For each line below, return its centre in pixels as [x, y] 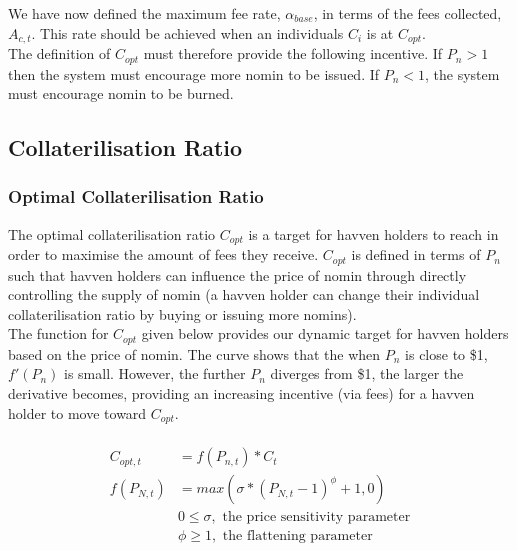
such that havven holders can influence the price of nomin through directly [237, 274]
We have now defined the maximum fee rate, [144, 13]
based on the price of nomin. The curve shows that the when [194, 353]
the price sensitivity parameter [316, 517]
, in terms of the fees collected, [407, 13]
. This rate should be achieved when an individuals [187, 32]
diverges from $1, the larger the [367, 373]
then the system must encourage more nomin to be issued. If [194, 73]
